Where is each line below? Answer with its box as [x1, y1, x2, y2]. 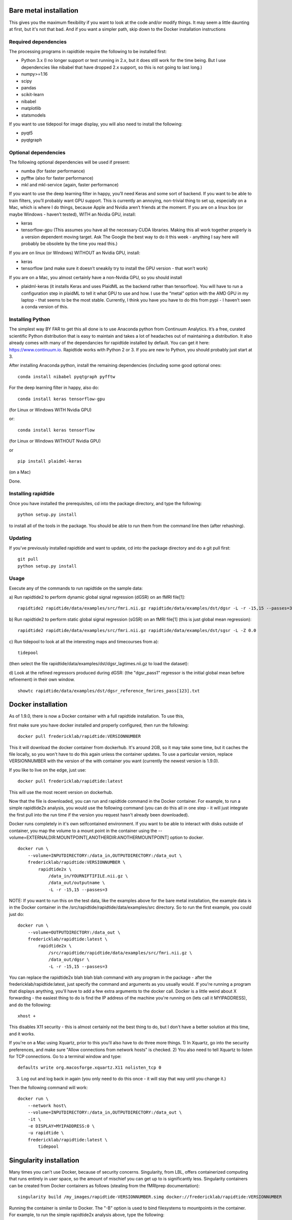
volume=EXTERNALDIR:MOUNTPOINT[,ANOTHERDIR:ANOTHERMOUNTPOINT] [9, 834, 169, 840]
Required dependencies [9, 38, 67, 45]
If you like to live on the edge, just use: [9, 767, 87, 773]
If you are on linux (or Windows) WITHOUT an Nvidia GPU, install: [9, 249, 141, 256]
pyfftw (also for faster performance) [21, 175, 93, 181]
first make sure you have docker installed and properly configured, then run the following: [9, 722, 189, 728]
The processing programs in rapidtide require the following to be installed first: [9, 49, 167, 55]
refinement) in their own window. [9, 676, 75, 683]
